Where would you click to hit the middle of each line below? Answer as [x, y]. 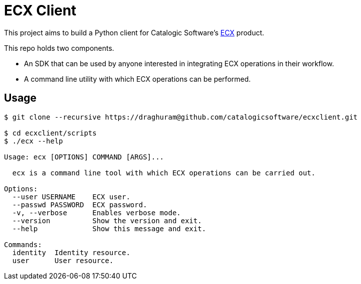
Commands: [23, 244]
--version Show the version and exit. [107, 220]
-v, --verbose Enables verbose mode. [97, 213]
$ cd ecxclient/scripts [50, 133]
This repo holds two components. [59, 48]
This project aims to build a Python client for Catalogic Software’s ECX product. [134, 32]
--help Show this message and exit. [109, 228]
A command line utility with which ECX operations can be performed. [138, 79]
